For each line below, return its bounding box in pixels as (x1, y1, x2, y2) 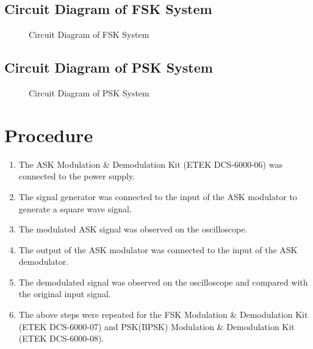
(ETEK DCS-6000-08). (18, 332, 104, 345)
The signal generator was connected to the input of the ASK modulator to (18, 190, 297, 203)
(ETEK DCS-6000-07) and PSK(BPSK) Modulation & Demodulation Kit (18, 320, 295, 333)
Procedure (4, 122, 93, 147)
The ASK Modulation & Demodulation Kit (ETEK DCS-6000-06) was (18, 157, 282, 170)
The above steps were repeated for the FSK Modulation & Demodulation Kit (18, 308, 308, 321)
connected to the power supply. (18, 170, 135, 182)
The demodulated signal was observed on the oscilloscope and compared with (18, 275, 308, 288)
